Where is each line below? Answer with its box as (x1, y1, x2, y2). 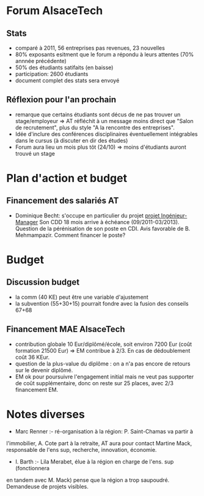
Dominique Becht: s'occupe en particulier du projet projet (15, 212, 160, 219)
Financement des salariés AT (6, 195, 119, 206)
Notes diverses (6, 407, 86, 421)
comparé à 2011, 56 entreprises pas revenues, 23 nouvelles (15, 44, 165, 51)
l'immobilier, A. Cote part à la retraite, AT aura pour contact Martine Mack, (6, 439, 192, 447)
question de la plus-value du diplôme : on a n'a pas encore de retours (15, 359, 191, 367)
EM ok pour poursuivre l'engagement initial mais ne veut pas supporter (15, 373, 194, 380)
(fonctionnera (15, 464, 50, 472)
